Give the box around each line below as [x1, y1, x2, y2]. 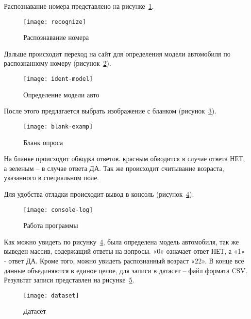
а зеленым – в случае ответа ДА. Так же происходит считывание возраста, [4, 163, 224, 173]
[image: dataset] [23, 292, 79, 299]
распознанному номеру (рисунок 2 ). [4, 58, 111, 68]
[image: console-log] [23, 206, 93, 213]
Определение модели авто [23, 89, 100, 99]
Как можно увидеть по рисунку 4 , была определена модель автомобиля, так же [4, 236, 239, 246]
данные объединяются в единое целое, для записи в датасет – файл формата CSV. [4, 265, 248, 275]
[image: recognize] [23, 18, 86, 25]
